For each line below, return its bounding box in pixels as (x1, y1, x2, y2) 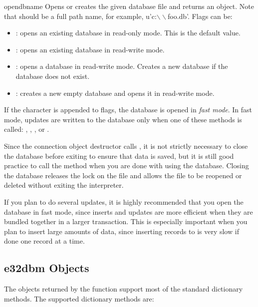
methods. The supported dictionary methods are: (4, 293, 154, 304)
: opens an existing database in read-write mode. (15, 44, 165, 54)
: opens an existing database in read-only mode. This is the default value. (15, 27, 241, 38)
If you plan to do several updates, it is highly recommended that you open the (4, 196, 244, 207)
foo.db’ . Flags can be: (167, 10, 233, 21)
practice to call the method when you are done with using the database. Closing (4, 160, 249, 171)
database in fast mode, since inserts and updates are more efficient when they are (4, 206, 253, 217)
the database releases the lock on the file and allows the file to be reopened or (4, 170, 242, 180)
